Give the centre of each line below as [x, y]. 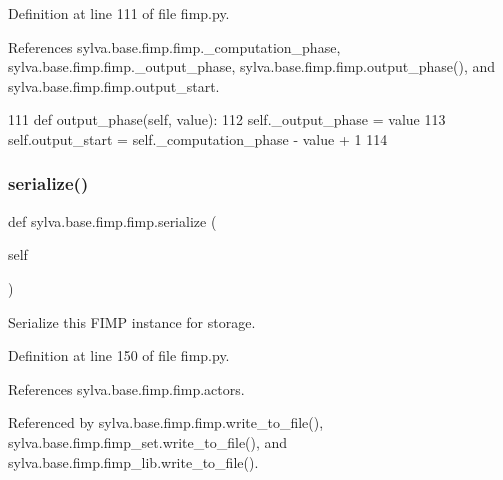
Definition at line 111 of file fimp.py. [119, 13]
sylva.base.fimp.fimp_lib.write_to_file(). [133, 461]
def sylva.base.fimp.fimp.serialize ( [112, 220]
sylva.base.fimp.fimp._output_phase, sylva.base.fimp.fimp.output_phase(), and [252, 66]
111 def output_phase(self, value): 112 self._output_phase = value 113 [227, 119]
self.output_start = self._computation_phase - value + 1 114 [198, 138]
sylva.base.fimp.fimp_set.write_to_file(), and [148, 441]
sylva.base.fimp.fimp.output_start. [114, 85]
